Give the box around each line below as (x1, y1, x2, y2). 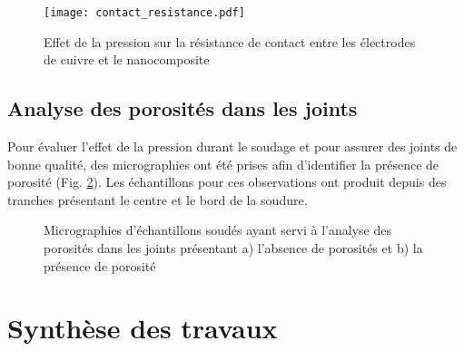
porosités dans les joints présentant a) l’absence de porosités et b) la (44, 239, 423, 258)
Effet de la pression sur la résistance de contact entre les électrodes (44, 32, 416, 51)
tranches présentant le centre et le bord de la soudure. (7, 190, 308, 209)
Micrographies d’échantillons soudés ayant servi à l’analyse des (44, 220, 391, 239)
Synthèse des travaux (7, 309, 278, 346)
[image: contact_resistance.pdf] (44, 6, 245, 19)
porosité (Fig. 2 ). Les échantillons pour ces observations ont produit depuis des (7, 172, 447, 191)
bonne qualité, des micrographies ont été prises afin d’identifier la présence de (7, 154, 439, 173)
